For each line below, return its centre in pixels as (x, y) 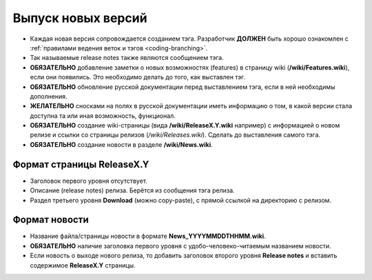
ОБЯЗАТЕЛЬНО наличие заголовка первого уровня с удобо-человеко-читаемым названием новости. (180, 246)
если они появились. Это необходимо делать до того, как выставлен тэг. (138, 77)
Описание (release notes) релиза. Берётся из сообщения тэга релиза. (132, 190)
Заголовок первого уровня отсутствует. (89, 181)
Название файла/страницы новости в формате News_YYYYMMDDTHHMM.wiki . (148, 236)
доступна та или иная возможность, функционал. (103, 116)
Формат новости (51, 220)
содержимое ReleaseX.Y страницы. (83, 265)
